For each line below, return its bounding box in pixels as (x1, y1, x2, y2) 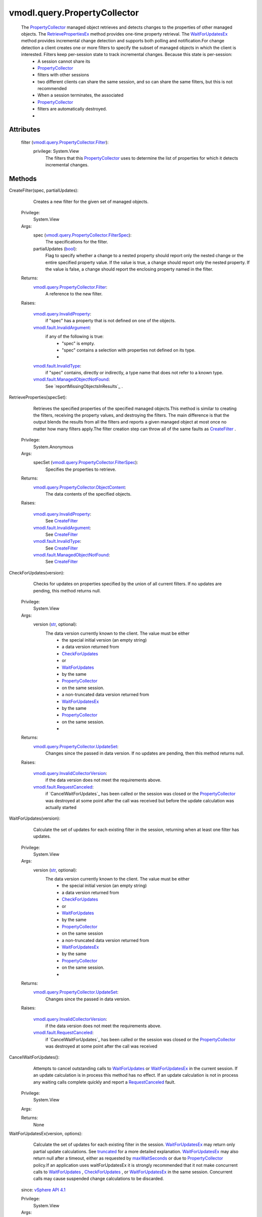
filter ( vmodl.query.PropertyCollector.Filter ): (21, 139, 109, 146)
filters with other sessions (37, 72, 89, 78)
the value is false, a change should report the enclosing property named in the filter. (45, 266, 213, 272)
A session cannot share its (37, 58, 91, 64)
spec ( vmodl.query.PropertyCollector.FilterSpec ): (33, 232, 132, 238)
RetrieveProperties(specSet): (9, 394, 67, 400)
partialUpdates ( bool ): (33, 246, 77, 252)
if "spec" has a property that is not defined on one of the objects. (45, 318, 176, 324)
